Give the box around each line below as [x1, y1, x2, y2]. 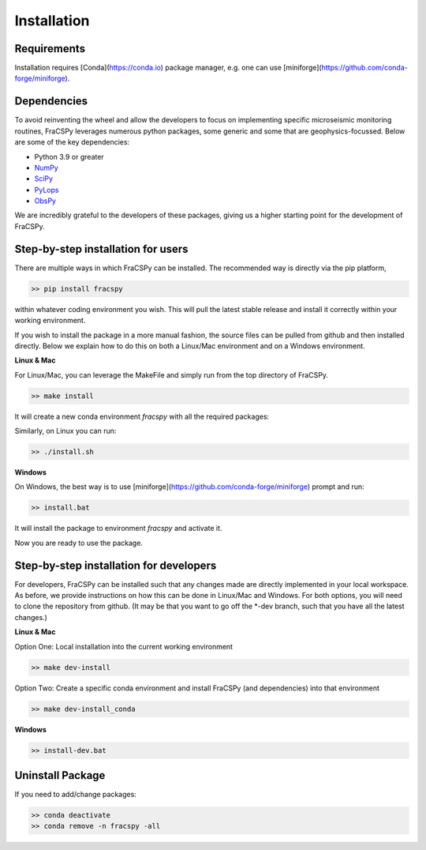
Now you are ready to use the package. [14, 538, 144, 547]
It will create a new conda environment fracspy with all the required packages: [14, 412, 270, 421]
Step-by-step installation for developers [14, 559, 217, 572]
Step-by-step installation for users [14, 242, 189, 256]
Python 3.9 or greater [34, 152, 104, 161]
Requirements [14, 42, 86, 55]
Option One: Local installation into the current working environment [14, 641, 233, 651]
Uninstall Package [14, 769, 106, 782]
